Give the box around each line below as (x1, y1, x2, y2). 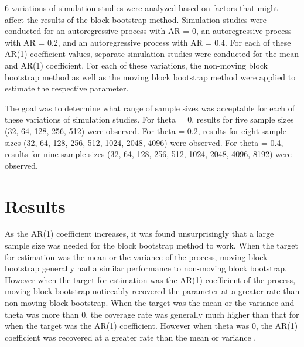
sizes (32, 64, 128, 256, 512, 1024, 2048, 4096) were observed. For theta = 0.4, (5, 136, 283, 148)
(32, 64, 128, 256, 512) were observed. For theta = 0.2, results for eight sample (5, 124, 286, 137)
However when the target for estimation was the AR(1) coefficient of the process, (5, 273, 296, 285)
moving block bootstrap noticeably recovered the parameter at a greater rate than (5, 285, 300, 297)
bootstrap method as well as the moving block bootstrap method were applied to (5, 70, 296, 83)
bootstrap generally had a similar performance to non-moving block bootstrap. (5, 262, 287, 274)
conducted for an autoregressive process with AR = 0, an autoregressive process (5, 25, 292, 37)
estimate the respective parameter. (5, 82, 129, 94)
